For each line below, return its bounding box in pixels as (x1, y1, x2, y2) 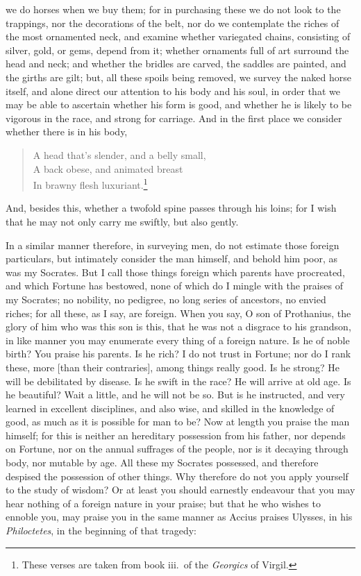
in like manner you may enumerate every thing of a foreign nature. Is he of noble (6, 332, 350, 347)
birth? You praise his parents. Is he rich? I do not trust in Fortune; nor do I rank (6, 346, 351, 361)
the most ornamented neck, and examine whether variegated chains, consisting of (6, 29, 351, 44)
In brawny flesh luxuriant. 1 (33, 176, 148, 192)
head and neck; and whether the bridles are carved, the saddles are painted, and (6, 56, 346, 71)
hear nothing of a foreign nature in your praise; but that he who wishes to (6, 495, 321, 510)
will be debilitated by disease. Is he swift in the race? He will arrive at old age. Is (6, 373, 351, 388)
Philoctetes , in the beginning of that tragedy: (6, 523, 197, 538)
